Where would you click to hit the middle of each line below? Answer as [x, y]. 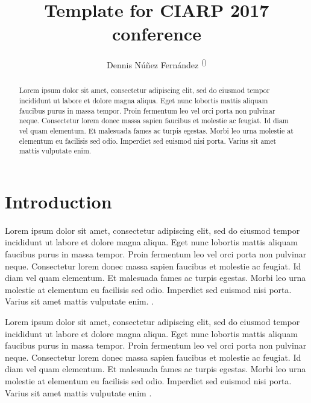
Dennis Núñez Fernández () [157, 64]
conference [157, 34]
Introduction [58, 201]
